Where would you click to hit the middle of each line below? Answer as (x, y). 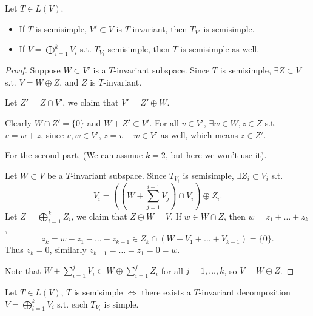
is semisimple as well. (220, 49)
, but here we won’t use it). (216, 155)
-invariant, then (158, 28)
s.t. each (72, 304)
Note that (23, 270)
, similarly (68, 250)
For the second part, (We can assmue (74, 155)
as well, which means (199, 134)
